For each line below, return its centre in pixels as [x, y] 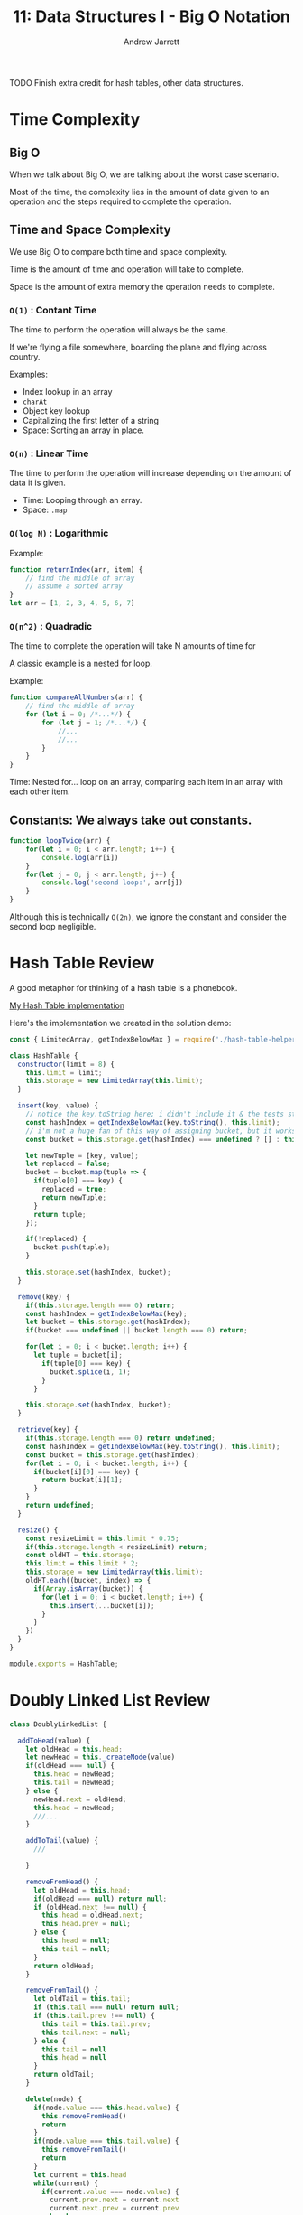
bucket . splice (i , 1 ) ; [90, 1372]
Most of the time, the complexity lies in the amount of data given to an [139, 192]
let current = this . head [80, 2174]
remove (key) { [44, 1297]
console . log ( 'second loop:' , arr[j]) [112, 883]
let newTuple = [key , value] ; [83, 1155]
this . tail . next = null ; [86, 2033]
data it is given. [37, 483]
